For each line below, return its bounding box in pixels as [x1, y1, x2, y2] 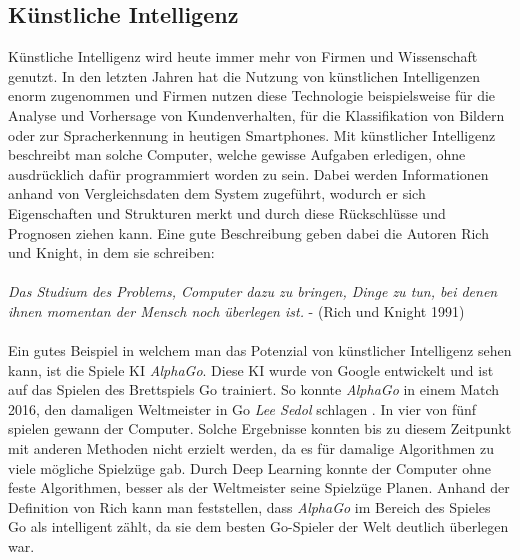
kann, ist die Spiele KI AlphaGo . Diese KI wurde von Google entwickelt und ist [8, 359, 494, 380]
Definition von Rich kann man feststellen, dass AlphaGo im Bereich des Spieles [8, 496, 491, 517]
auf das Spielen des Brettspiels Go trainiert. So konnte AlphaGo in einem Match [8, 379, 500, 400]
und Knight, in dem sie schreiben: [8, 242, 215, 263]
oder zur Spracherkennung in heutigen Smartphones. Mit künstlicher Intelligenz [8, 124, 496, 145]
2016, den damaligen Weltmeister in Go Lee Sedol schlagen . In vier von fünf [8, 398, 477, 419]
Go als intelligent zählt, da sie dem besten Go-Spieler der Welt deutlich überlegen [8, 516, 509, 537]
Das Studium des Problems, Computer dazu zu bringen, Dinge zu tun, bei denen [8, 281, 498, 302]
